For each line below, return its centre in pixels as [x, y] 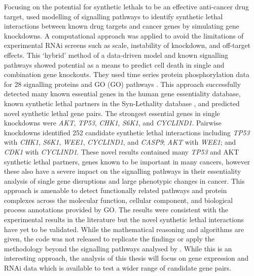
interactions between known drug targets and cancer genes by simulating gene [122, 26]
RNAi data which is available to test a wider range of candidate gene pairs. [118, 268]
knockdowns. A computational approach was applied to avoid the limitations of [124, 35]
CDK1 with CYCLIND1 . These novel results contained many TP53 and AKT [122, 151]
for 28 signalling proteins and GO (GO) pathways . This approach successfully [123, 84]
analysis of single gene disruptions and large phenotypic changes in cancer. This [124, 180]
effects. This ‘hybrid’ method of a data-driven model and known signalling [116, 55]
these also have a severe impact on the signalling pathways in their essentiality [123, 171]
